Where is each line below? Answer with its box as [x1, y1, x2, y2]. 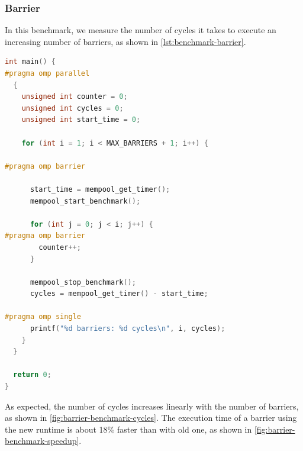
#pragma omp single [5, 313, 81, 321]
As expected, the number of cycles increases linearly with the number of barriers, [5, 400, 299, 412]
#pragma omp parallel [5, 69, 90, 78]
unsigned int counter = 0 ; [21, 92, 128, 101]
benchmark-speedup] [5, 434, 79, 447]
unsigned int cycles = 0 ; [21, 104, 124, 112]
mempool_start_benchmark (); [30, 196, 141, 205]
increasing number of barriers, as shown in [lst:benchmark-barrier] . [5, 35, 246, 47]
